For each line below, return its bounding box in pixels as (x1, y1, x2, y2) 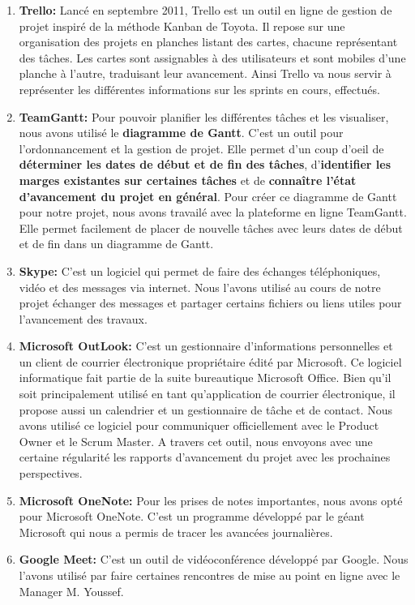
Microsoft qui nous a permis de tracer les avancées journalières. (19, 523, 333, 540)
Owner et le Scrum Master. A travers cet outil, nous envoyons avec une (19, 432, 373, 449)
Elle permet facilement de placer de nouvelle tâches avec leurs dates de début (19, 219, 403, 236)
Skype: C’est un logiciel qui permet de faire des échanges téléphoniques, (19, 262, 381, 279)
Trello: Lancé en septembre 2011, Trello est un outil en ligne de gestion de (19, 2, 392, 18)
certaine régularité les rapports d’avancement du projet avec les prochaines (19, 448, 391, 466)
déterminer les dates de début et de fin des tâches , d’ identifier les (19, 156, 391, 173)
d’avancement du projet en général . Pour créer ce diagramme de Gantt (19, 187, 397, 204)
